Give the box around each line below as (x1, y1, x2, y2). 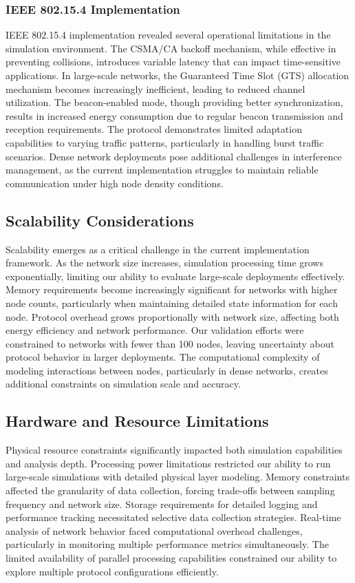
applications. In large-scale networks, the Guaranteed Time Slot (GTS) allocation (6, 68, 349, 82)
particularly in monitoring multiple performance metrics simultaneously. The (6, 537, 329, 551)
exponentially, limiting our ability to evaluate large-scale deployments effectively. (6, 268, 345, 283)
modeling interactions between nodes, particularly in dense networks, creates (6, 363, 328, 377)
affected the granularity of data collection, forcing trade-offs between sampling (6, 483, 335, 498)
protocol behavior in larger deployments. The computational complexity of (6, 350, 320, 364)
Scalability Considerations (6, 209, 194, 231)
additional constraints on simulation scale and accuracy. (6, 377, 241, 391)
